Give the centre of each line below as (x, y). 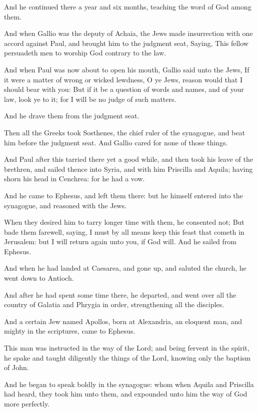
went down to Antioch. (39, 278)
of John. (16, 367)
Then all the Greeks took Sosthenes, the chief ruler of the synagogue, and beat (124, 132)
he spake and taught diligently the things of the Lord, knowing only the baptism (127, 357)
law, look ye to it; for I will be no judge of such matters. (90, 99)
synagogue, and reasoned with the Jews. (65, 205)
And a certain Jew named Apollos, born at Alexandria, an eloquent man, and (123, 321)
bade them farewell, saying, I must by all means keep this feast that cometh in (124, 231)
